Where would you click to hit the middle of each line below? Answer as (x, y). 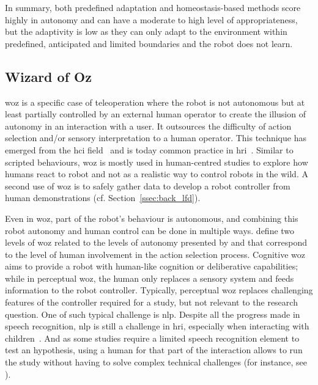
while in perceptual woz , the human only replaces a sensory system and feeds (150, 278)
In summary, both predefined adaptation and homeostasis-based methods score (153, 7)
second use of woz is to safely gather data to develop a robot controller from (148, 185)
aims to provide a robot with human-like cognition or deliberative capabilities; (152, 266)
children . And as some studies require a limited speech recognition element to (152, 338)
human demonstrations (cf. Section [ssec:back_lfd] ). (103, 198)
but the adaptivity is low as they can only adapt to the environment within (146, 31)
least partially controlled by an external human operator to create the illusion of (155, 114)
